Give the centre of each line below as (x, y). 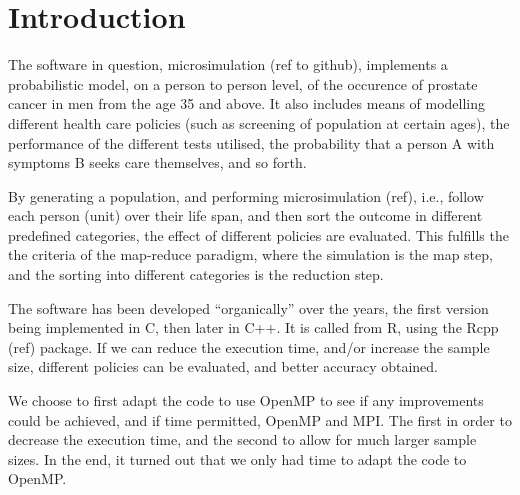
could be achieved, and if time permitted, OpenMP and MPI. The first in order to (260, 419)
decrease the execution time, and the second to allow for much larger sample (242, 439)
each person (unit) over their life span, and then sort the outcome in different (245, 215)
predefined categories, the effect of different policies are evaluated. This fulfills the (258, 234)
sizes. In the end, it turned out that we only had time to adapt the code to (237, 458)
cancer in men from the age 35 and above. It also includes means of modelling (247, 103)
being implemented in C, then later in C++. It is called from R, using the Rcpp (253, 327)
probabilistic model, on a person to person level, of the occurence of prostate (243, 83)
